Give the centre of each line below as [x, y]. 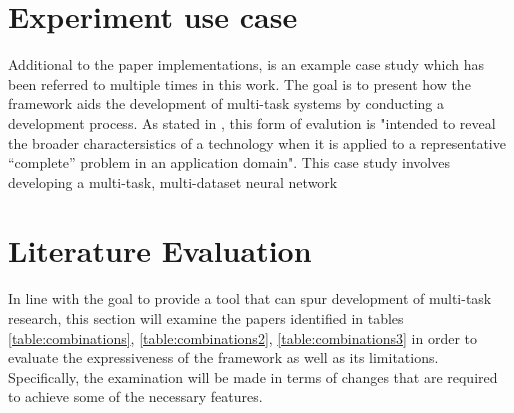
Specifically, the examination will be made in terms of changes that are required [253, 376]
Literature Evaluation [160, 250]
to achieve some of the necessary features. [135, 396]
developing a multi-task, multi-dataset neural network [173, 181]
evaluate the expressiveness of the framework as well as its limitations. [223, 357]
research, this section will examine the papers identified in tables [206, 318]
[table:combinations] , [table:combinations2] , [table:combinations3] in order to [243, 337]
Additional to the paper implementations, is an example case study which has [246, 64]
